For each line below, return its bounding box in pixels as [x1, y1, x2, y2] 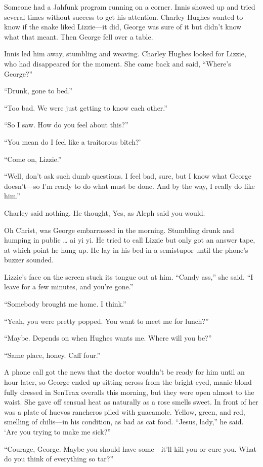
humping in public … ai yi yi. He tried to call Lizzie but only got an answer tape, [4, 235, 255, 245]
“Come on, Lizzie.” [4, 153, 62, 164]
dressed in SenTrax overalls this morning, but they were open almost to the [20, 386, 254, 397]
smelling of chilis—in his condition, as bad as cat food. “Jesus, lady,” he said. [4, 416, 244, 427]
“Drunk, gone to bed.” [4, 85, 72, 96]
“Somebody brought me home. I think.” [4, 298, 126, 309]
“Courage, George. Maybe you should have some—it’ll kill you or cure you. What [4, 443, 256, 454]
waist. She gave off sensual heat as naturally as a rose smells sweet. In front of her [4, 396, 258, 407]
